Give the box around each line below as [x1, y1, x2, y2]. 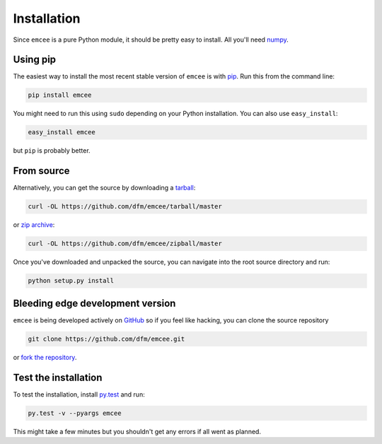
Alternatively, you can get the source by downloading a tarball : [13, 184, 196, 192]
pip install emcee [28, 91, 92, 99]
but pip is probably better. [13, 146, 91, 155]
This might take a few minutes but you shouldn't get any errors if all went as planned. [13, 427, 262, 436]
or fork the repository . [13, 353, 77, 361]
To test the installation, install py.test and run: [13, 390, 145, 399]
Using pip [13, 54, 57, 66]
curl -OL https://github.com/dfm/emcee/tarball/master [28, 202, 222, 211]
